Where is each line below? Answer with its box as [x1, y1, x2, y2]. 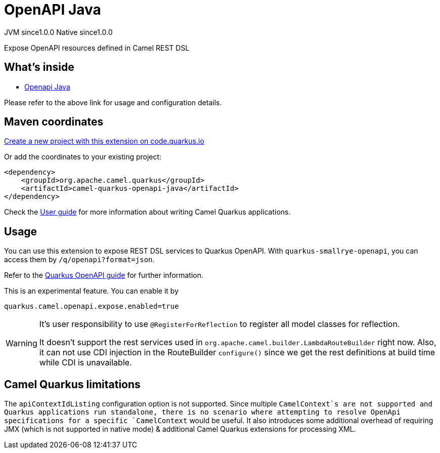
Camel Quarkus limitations [4, 378, 141, 391]
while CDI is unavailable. [39, 357, 132, 368]
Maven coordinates [4, 115, 104, 129]
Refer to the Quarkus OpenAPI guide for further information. [4, 271, 204, 280]
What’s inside [4, 61, 74, 74]
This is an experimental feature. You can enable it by [4, 286, 179, 296]
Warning [6, 338, 37, 349]
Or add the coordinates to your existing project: [4, 152, 162, 161]
